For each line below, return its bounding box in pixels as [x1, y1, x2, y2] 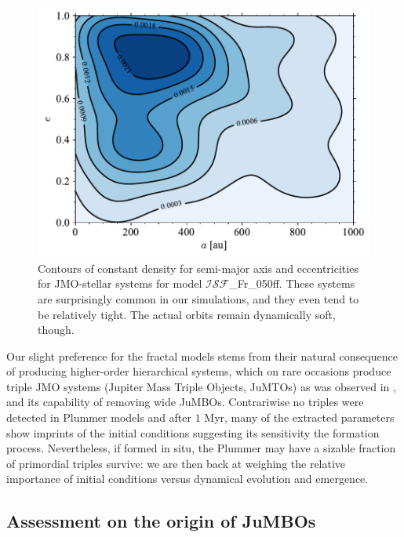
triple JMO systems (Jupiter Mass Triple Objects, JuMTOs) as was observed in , [6, 378, 396, 394]
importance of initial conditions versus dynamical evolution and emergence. [6, 470, 369, 487]
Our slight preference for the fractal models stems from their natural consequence [6, 347, 398, 364]
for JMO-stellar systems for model [38, 275, 202, 292]
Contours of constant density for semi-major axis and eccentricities [38, 259, 359, 276]
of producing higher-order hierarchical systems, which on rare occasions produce [6, 363, 391, 379]
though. [38, 321, 75, 338]
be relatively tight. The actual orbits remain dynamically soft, [38, 306, 336, 322]
